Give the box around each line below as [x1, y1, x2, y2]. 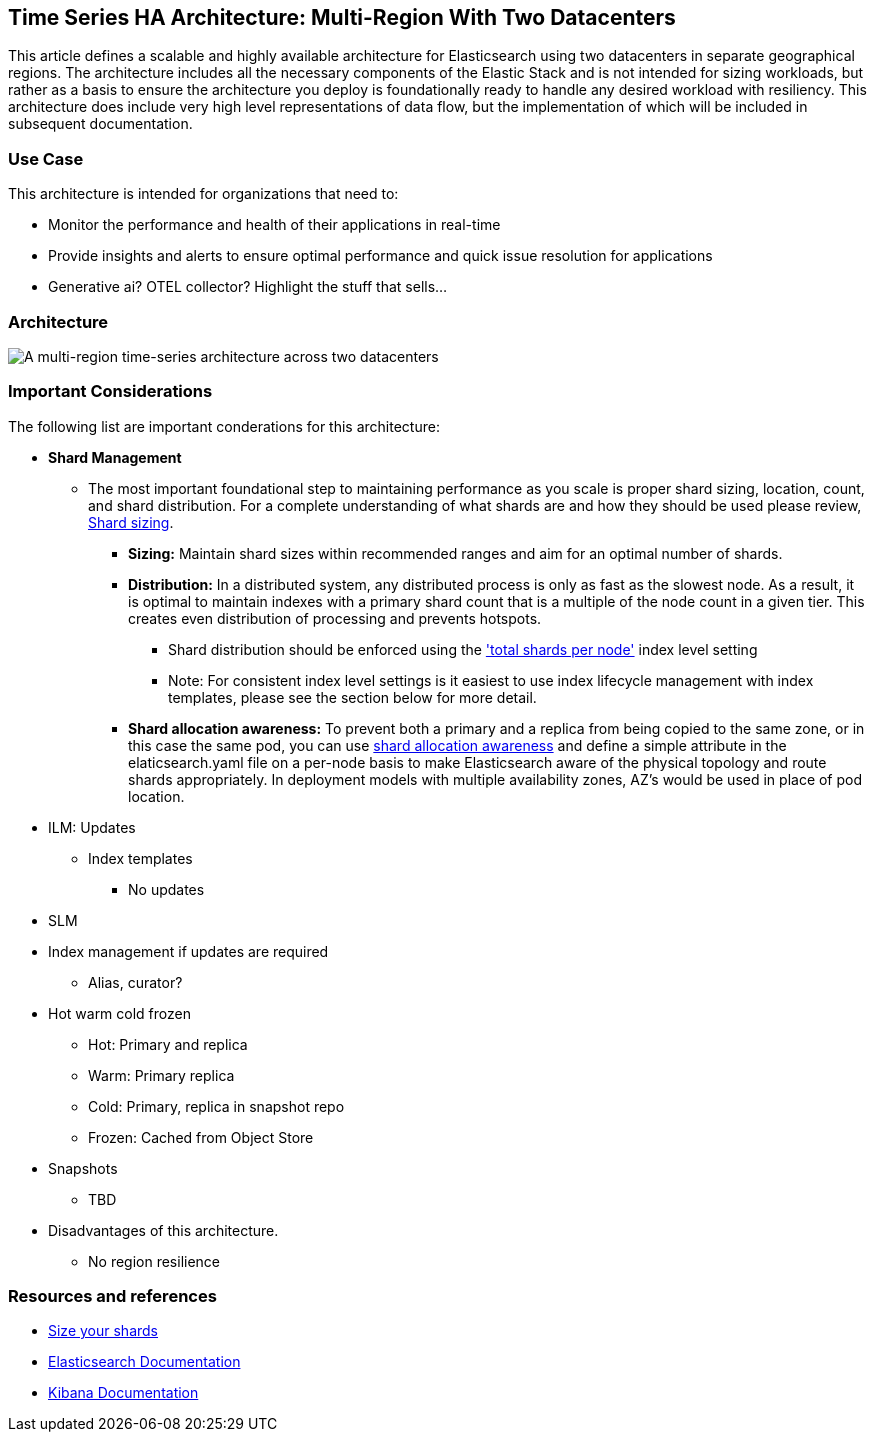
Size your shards [48, 1322, 159, 1340]
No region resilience [88, 1252, 221, 1270]
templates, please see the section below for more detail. [168, 688, 537, 706]
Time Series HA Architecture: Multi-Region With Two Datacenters [8, 5, 676, 30]
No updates [128, 880, 205, 898]
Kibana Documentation [48, 1384, 199, 1402]
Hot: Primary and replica [88, 1035, 248, 1053]
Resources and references [8, 1286, 217, 1307]
